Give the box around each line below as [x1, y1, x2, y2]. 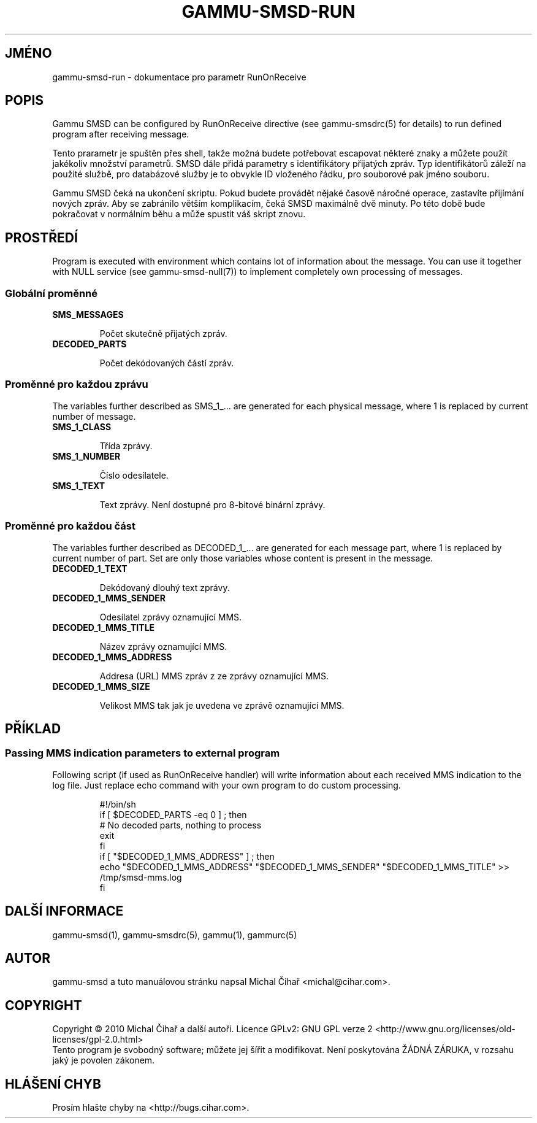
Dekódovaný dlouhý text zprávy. [99, 582, 230, 593]
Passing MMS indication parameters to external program [5, 747, 280, 760]
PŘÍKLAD [5, 720, 61, 736]
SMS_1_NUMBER [52, 450, 121, 461]
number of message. [52, 411, 136, 422]
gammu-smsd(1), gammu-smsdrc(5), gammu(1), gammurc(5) [52, 929, 297, 940]
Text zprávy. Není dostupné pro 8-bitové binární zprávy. [99, 499, 326, 510]
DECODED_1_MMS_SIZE [52, 681, 150, 692]
